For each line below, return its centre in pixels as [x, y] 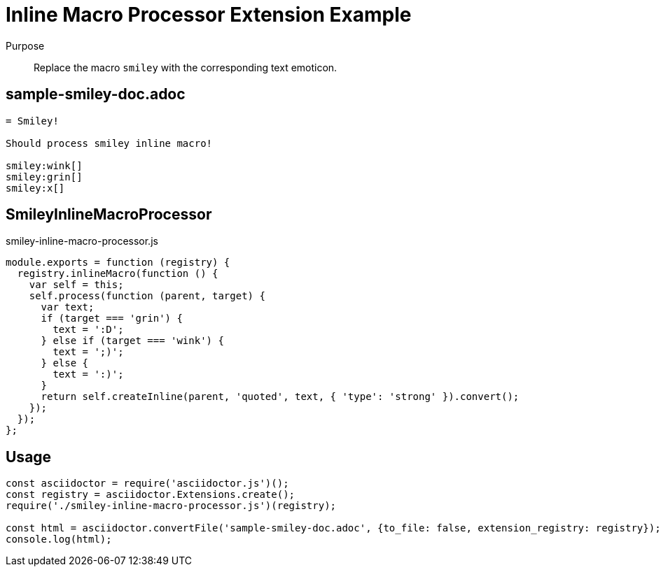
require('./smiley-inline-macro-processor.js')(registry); [171, 506]
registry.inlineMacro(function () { [118, 274]
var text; [68, 307]
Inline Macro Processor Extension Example [209, 15]
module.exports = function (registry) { [118, 263]
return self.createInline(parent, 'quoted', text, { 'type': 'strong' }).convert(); [280, 397]
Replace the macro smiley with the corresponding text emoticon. [186, 67]
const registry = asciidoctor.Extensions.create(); [151, 495]
